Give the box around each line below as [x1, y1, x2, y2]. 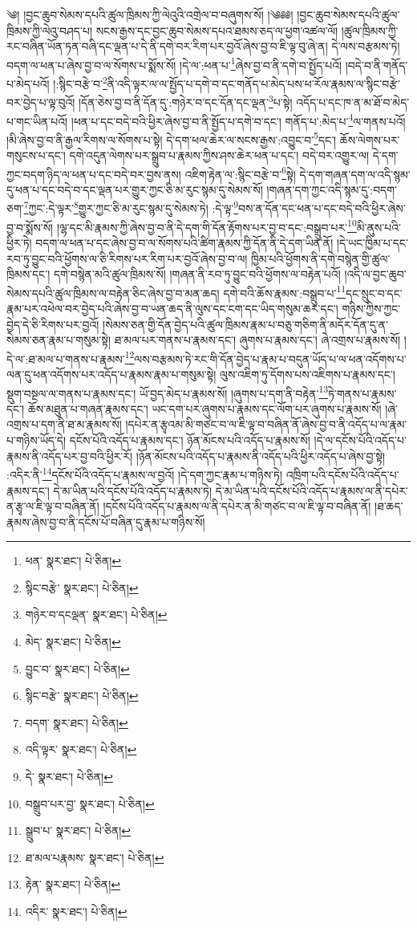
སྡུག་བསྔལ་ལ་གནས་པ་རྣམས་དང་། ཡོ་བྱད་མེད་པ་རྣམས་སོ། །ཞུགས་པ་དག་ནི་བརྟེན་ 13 [6, 382, 329, 401]
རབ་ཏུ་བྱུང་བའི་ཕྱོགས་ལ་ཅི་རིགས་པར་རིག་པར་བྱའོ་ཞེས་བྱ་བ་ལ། [6, 250, 248, 267]
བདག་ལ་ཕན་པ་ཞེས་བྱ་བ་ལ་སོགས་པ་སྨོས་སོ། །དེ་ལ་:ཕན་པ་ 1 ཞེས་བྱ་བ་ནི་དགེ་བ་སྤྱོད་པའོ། [6, 54, 342, 73]
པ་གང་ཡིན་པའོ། [6, 112, 68, 129]
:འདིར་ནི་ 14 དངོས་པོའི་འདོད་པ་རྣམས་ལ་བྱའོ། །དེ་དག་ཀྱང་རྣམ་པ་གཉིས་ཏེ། [6, 464, 283, 482]
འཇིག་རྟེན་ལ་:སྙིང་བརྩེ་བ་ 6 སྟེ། [184, 163, 296, 182]
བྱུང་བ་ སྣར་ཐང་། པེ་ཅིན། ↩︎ [25, 660, 130, 677]
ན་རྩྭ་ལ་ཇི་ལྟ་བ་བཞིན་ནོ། [6, 498, 99, 515]
